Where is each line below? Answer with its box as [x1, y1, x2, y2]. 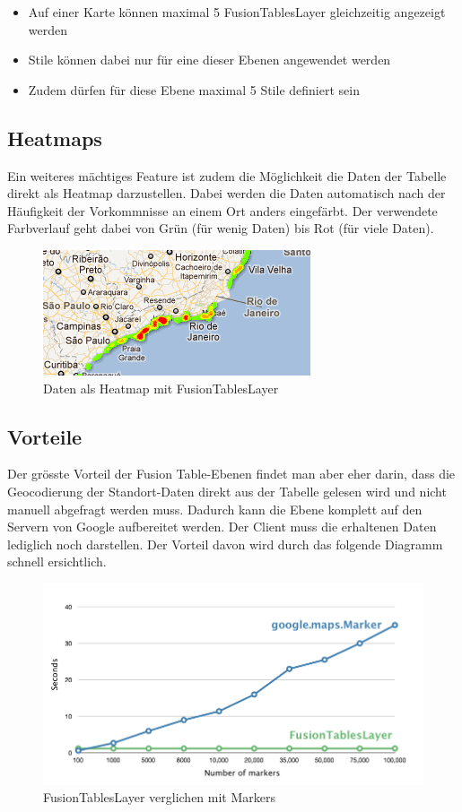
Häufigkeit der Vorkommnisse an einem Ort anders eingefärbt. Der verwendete [7, 201, 438, 220]
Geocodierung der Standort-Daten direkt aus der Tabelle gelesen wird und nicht [7, 481, 447, 500]
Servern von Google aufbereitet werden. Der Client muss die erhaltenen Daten [7, 517, 437, 536]
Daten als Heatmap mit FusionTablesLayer [43, 378, 279, 397]
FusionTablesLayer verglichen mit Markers [43, 788, 275, 807]
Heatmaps [7, 124, 102, 151]
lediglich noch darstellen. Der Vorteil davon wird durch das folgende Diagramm [7, 534, 443, 553]
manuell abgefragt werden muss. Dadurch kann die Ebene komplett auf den [7, 499, 423, 518]
